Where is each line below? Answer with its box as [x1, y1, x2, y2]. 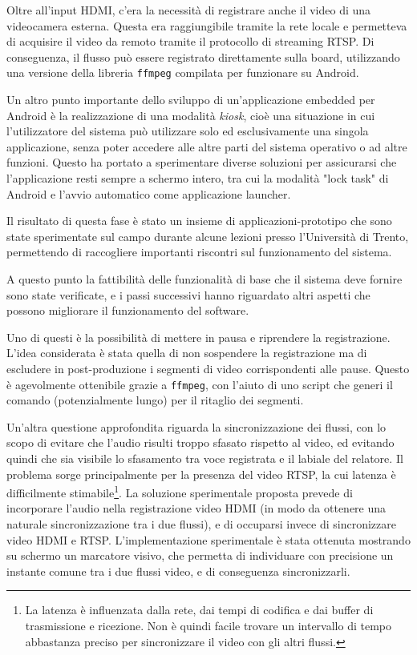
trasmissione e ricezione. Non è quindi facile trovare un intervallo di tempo [25, 617, 391, 633]
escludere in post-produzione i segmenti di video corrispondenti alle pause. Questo [6, 360, 410, 376]
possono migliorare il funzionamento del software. [6, 302, 249, 319]
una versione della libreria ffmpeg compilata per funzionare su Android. [6, 64, 359, 81]
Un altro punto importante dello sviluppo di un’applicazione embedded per [6, 91, 375, 108]
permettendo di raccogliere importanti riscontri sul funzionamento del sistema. [6, 243, 392, 260]
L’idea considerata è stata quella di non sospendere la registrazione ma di [6, 344, 367, 361]
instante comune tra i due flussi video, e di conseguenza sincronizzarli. [6, 562, 350, 579]
